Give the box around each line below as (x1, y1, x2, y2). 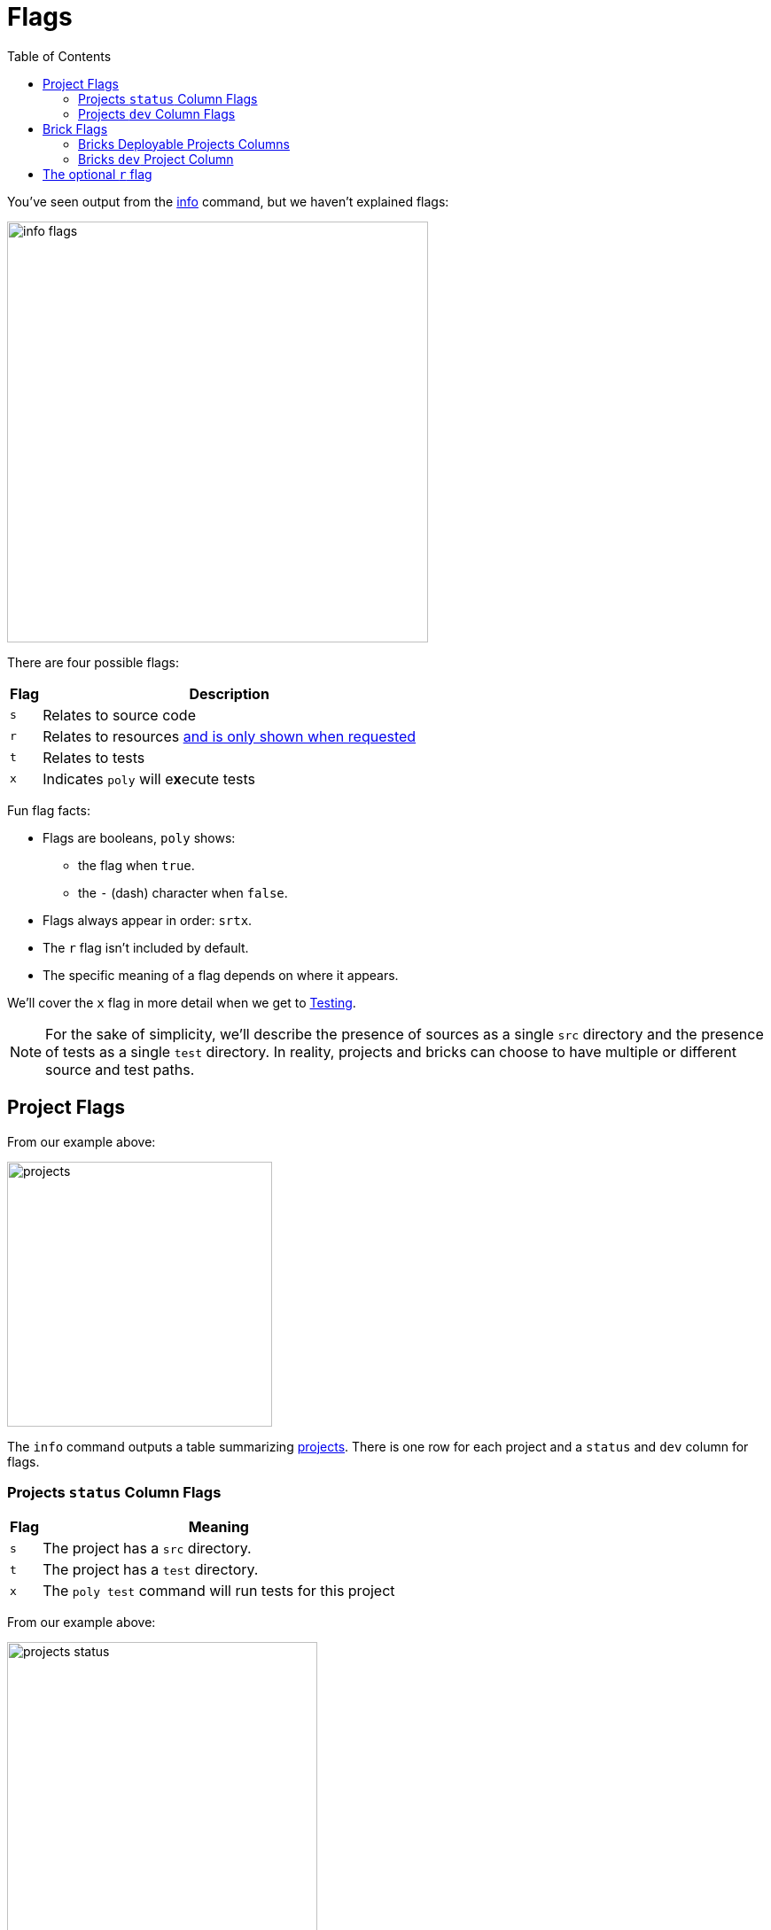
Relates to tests (43, 748, 145, 767)
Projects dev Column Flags (78, 105, 236, 121)
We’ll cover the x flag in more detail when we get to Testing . (7, 994, 356, 1010)
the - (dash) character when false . (78, 884, 288, 900)
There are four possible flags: (7, 654, 179, 670)
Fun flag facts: (7, 802, 90, 818)
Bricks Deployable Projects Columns (78, 136, 290, 152)
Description (189, 684, 269, 703)
